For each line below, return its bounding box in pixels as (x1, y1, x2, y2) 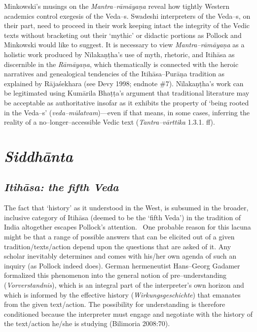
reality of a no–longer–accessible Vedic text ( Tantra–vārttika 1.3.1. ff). (4, 117, 215, 127)
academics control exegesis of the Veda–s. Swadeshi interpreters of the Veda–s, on (4, 10, 251, 21)
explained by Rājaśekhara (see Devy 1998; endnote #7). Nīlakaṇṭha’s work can (4, 78, 244, 88)
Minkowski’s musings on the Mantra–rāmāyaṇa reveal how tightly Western (4, 1, 230, 11)
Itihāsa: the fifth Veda (4, 179, 119, 195)
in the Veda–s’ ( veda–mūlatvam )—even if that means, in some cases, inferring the (4, 107, 250, 117)
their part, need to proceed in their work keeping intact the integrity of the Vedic (4, 20, 250, 31)
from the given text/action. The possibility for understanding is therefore (4, 299, 225, 309)
